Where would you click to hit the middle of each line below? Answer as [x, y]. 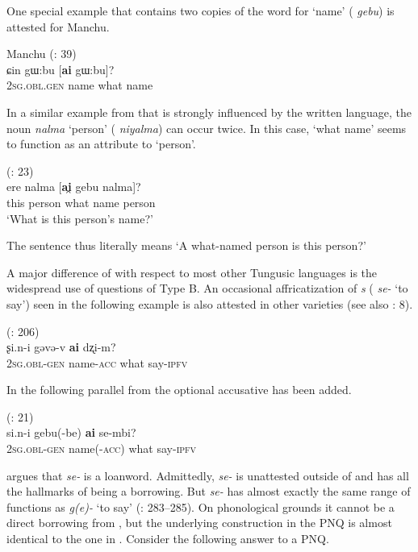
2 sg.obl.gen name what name [80, 85]
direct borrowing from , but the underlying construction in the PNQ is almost [199, 523]
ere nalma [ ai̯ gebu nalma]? [74, 187]
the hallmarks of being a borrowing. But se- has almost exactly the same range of [209, 491]
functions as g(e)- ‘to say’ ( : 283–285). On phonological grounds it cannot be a [201, 506]
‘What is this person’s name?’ [80, 218]
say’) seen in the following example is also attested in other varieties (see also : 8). [210, 303]
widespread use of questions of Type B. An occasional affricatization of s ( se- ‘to [207, 288]
